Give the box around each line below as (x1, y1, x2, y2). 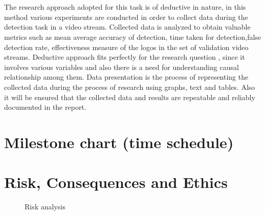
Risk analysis (25, 201, 65, 212)
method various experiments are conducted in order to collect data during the (4, 11, 248, 22)
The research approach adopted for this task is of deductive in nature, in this (4, 2, 246, 12)
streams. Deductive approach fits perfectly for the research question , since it (4, 52, 245, 62)
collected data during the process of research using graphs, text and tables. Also (4, 81, 255, 92)
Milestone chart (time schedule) (4, 131, 234, 152)
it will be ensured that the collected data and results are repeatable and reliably (4, 91, 255, 102)
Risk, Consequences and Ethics (4, 172, 228, 193)
